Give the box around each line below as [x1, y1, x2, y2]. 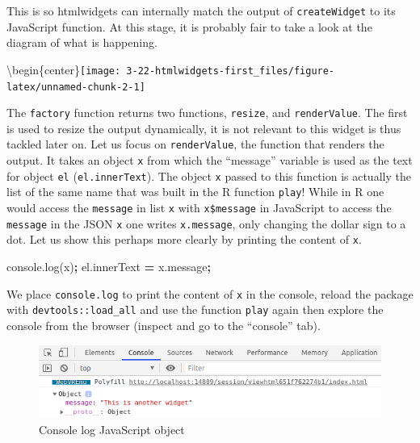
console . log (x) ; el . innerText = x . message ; [6, 258, 211, 274]
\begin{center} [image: [6, 61, 121, 77]
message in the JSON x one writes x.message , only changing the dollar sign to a [6, 215, 406, 232]
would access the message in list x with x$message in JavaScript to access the [6, 199, 392, 216]
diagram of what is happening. [6, 34, 157, 51]
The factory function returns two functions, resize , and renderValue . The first [6, 104, 408, 121]
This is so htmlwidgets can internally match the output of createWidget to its [6, 2, 396, 19]
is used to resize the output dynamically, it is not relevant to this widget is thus [6, 119, 401, 136]
